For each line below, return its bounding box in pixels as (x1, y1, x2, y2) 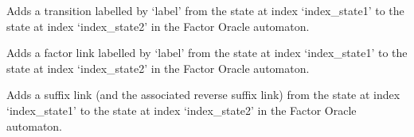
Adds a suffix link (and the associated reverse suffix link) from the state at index (6, 86, 400, 103)
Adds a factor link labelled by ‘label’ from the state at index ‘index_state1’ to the (6, 44, 408, 61)
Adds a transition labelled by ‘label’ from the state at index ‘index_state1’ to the (6, 2, 404, 18)
